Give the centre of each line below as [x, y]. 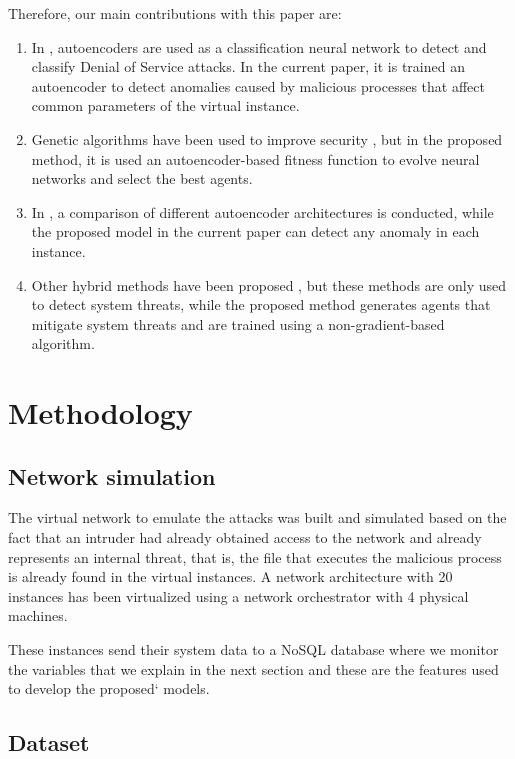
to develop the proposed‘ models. [109, 688]
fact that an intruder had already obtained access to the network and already [245, 537]
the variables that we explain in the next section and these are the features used [253, 668]
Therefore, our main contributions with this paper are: [175, 13]
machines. [38, 615]
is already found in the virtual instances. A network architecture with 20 [230, 576]
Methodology [100, 412]
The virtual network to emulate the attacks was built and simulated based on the [257, 517]
